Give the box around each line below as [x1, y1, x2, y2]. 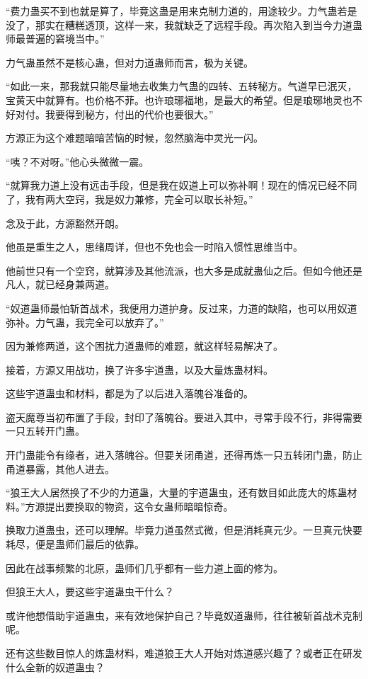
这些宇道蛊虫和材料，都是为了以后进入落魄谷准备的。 [6, 386, 253, 401]
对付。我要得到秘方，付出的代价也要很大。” [15, 106, 214, 121]
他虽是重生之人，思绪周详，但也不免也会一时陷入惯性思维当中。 [6, 239, 303, 254]
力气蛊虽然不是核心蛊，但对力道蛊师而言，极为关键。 [6, 55, 253, 69]
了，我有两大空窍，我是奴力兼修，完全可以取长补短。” [6, 191, 253, 206]
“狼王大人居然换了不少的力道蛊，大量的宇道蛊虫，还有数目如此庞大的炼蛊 [6, 485, 347, 500]
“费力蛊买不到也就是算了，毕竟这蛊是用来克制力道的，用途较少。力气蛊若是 [6, 4, 357, 18]
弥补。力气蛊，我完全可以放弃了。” [6, 314, 164, 329]
